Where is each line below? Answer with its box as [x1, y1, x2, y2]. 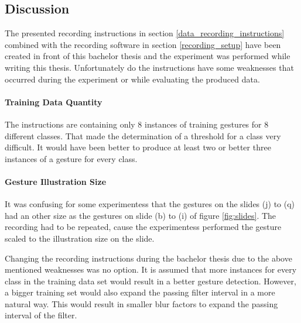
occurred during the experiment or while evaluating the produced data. [5, 73, 260, 85]
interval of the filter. [5, 309, 77, 321]
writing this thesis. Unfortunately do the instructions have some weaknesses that [5, 61, 294, 73]
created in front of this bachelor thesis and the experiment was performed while [5, 50, 290, 62]
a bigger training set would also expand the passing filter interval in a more [5, 286, 275, 298]
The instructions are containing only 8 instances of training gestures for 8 [5, 118, 269, 130]
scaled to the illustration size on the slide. [5, 232, 155, 244]
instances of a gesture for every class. [5, 152, 138, 164]
